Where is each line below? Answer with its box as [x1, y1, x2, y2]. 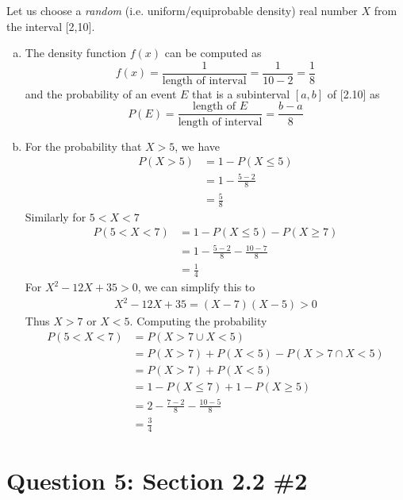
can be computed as [164, 44, 262, 61]
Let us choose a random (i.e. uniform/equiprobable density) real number [6, 2, 358, 18]
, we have [175, 137, 221, 154]
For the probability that [25, 137, 142, 154]
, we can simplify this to [137, 279, 255, 295]
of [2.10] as [327, 85, 380, 102]
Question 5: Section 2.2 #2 [6, 464, 308, 497]
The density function [25, 44, 127, 61]
